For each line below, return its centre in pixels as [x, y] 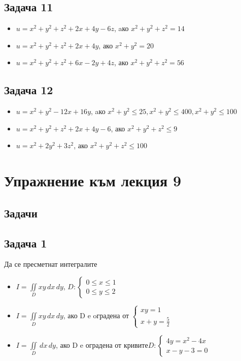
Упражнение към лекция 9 [93, 180]
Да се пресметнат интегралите [51, 264]
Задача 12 [29, 90]
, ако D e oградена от [96, 315]
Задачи [21, 213]
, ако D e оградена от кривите [102, 344]
